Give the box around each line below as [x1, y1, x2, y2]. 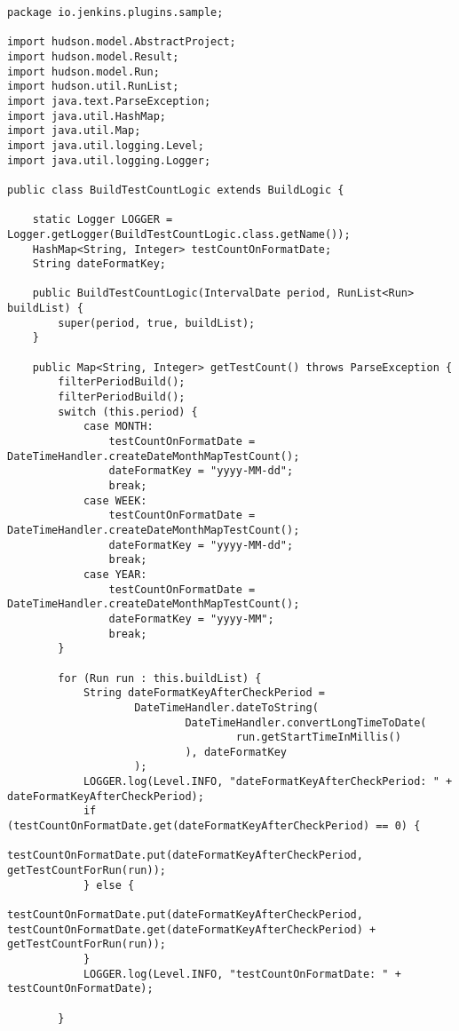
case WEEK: [83, 494, 147, 507]
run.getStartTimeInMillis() [235, 731, 401, 744]
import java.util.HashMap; [7, 109, 166, 123]
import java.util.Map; [7, 124, 141, 138]
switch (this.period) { [58, 405, 198, 418]
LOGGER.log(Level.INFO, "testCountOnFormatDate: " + [83, 967, 401, 980]
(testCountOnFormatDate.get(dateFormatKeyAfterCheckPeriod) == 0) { [7, 820, 421, 833]
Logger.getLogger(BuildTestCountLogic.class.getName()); [7, 227, 351, 241]
